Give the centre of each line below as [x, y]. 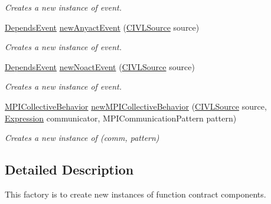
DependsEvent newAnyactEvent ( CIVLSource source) [102, 27]
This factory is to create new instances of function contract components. [135, 194]
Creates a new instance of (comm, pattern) [82, 138]
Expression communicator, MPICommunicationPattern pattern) [121, 118]
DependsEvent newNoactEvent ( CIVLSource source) [100, 66]
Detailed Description [69, 170]
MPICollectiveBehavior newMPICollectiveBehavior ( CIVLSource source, [136, 106]
